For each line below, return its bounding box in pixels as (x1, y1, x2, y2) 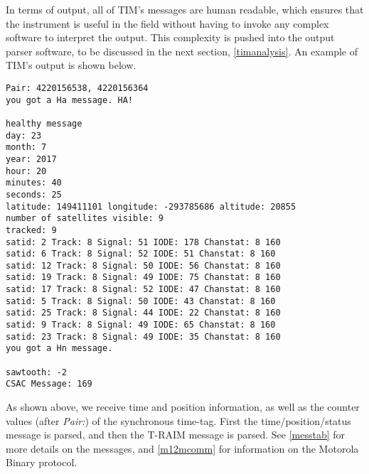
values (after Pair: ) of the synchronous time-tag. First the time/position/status (6, 413, 351, 428)
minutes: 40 (6, 178, 62, 188)
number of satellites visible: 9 (6, 213, 164, 224)
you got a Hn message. (6, 343, 113, 354)
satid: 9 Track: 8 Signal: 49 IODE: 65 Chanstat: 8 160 (6, 320, 276, 330)
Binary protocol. (6, 455, 77, 470)
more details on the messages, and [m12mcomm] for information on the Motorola (6, 441, 359, 456)
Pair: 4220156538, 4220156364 (6, 82, 149, 93)
